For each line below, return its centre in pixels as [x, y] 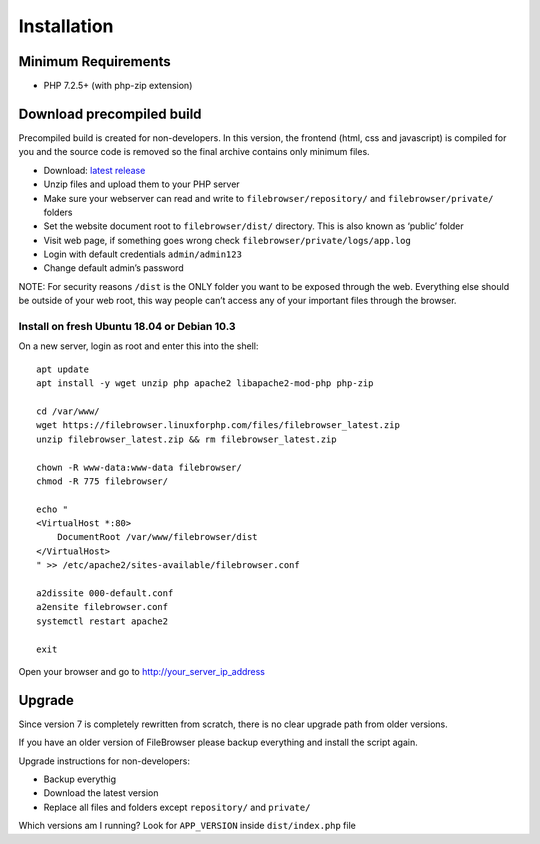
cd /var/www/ [68, 411]
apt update [63, 369]
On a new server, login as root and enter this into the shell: [138, 346]
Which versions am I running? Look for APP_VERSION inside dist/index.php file [187, 826]
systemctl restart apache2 [102, 621]
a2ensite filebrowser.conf [102, 607]
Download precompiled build [110, 113]
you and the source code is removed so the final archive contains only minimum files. [194, 152]
